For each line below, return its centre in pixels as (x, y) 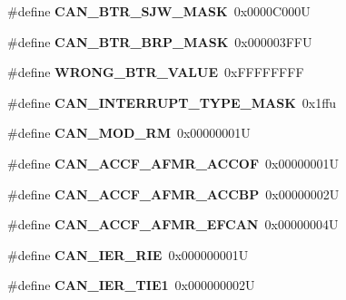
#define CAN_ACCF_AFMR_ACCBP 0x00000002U (173, 194)
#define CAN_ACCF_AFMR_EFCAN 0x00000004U (173, 224)
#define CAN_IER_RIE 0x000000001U (128, 254)
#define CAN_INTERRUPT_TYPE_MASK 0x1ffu (172, 102)
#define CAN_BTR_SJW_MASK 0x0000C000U (159, 11)
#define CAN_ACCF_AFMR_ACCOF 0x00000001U (173, 163)
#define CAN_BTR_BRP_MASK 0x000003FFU (160, 41)
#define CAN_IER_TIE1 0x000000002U (131, 285)
